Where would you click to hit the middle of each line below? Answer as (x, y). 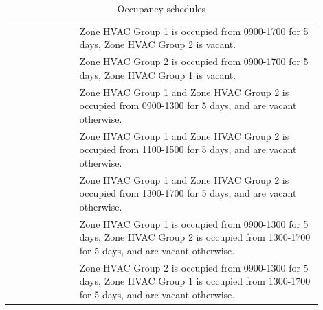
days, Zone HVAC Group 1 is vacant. (158, 74)
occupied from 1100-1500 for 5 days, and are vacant (188, 149)
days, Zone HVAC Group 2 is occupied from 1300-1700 (195, 237)
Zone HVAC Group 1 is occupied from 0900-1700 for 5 (194, 31)
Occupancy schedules (161, 8)
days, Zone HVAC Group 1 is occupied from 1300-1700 (195, 281)
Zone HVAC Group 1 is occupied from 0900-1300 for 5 (194, 223)
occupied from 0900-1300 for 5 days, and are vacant (188, 105)
